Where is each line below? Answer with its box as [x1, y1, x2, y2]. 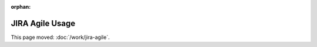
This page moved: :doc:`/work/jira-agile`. [11, 34, 110, 41]
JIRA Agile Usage [11, 18, 76, 28]
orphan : [11, 3, 31, 10]
